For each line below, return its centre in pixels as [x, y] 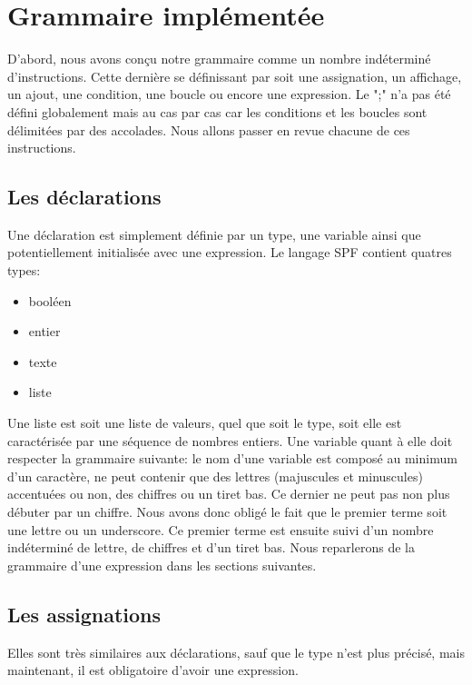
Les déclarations [84, 197]
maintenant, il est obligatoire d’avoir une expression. [153, 670]
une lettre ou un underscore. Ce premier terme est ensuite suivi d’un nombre [221, 529]
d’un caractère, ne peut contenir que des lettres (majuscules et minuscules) [215, 476]
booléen [50, 300]
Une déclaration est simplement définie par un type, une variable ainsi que [214, 234]
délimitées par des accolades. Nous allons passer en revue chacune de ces [209, 129]
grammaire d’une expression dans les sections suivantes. [162, 565]
